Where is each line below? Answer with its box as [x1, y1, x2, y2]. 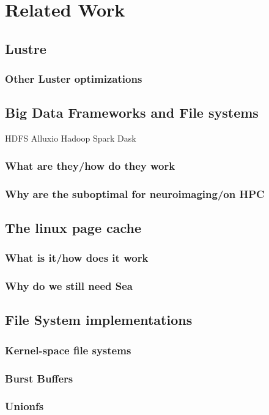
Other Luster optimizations [5, 71, 142, 86]
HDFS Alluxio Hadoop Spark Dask [5, 132, 136, 145]
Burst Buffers [5, 370, 73, 386]
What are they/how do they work [5, 158, 175, 173]
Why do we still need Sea [5, 278, 133, 294]
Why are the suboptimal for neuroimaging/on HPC [5, 186, 265, 201]
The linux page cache [5, 218, 142, 237]
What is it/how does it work [5, 250, 149, 265]
